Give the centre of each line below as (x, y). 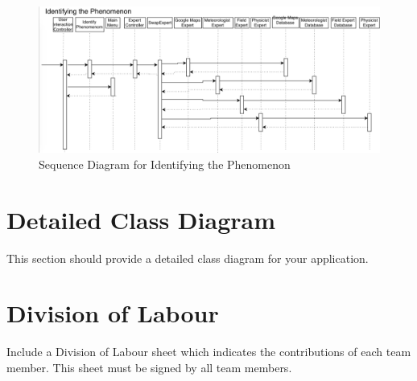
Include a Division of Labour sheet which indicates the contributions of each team (209, 352)
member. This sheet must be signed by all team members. (149, 367)
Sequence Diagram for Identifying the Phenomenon (165, 164)
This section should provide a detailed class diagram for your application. (188, 258)
